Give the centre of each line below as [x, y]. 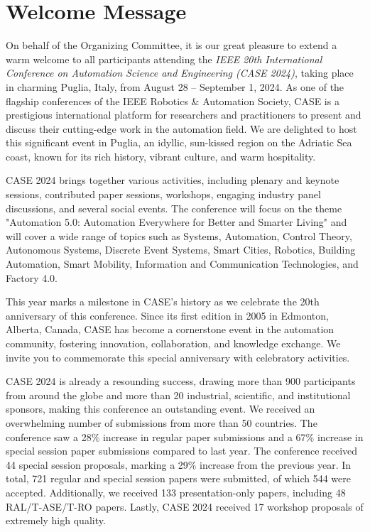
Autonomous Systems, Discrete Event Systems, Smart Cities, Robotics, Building [181, 250]
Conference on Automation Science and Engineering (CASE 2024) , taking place [180, 73]
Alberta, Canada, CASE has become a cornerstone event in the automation [170, 329]
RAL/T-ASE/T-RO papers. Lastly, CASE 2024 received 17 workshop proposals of [185, 506]
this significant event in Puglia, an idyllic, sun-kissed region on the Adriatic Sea [179, 142]
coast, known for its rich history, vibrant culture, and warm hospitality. [161, 156]
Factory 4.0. [32, 277]
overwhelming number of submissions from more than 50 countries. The [162, 422]
